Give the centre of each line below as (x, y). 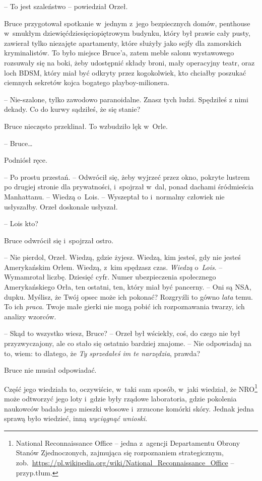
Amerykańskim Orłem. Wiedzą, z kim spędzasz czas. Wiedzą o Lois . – (113, 267)
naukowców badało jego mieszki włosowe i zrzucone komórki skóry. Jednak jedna (129, 408)
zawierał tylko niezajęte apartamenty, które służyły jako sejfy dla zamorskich (123, 43)
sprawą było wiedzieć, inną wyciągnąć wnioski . (76, 418)
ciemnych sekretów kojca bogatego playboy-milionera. (87, 82)
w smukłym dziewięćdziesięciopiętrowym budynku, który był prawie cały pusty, (127, 33)
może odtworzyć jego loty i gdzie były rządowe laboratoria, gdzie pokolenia (120, 399)
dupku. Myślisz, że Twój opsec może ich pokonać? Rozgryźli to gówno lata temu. (128, 296)
